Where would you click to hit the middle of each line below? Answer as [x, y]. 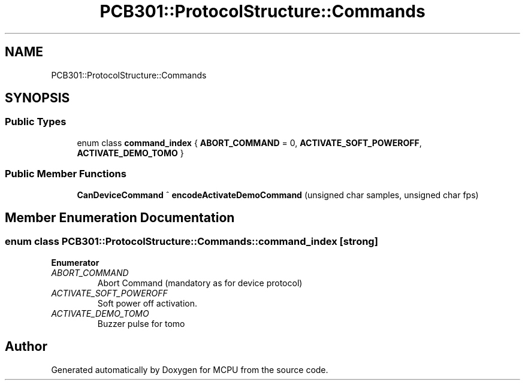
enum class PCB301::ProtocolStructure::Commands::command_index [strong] [191, 242]
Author [26, 347]
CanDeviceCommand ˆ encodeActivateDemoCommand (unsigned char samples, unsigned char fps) [278, 195]
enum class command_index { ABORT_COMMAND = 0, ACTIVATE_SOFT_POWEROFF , [249, 143]
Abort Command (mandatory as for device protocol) [200, 283]
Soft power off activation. [147, 303]
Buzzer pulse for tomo [141, 323]
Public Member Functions [66, 174]
